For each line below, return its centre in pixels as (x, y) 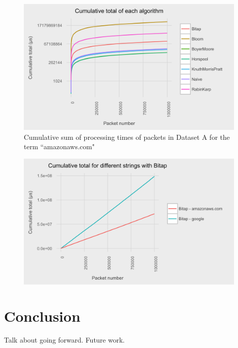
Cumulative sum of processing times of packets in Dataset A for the (127, 137)
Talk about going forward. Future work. (64, 339)
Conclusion (42, 316)
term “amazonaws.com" (59, 146)
